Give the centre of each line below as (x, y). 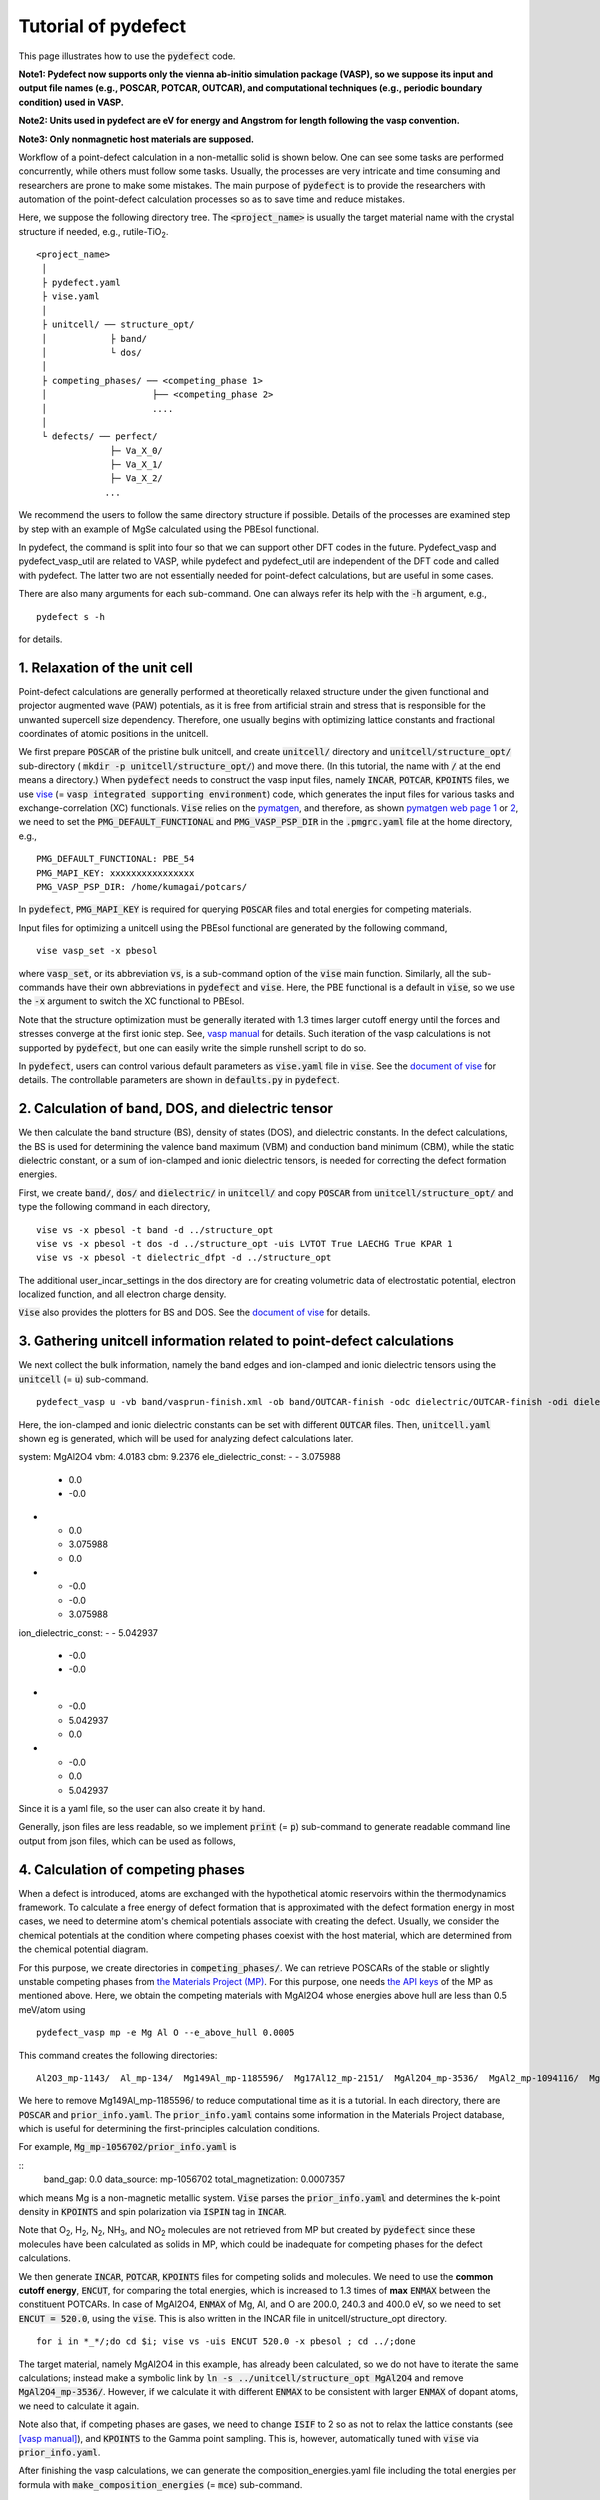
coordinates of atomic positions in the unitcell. (113, 734)
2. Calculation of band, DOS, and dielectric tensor (176, 1108)
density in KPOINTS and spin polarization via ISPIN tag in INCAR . (152, 2212)
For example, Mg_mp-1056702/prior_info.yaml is (127, 2147)
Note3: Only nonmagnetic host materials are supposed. (136, 139)
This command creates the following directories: (118, 2055)
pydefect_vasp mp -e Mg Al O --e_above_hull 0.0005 (165, 2033)
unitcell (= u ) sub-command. (83, 1379)
